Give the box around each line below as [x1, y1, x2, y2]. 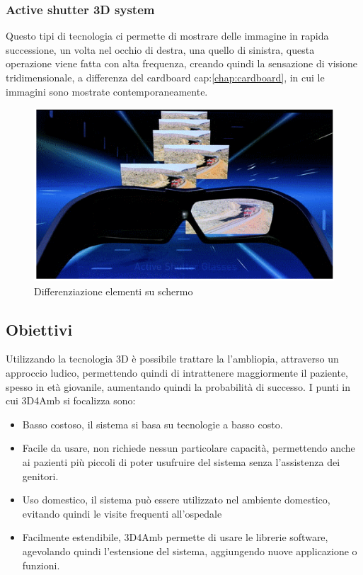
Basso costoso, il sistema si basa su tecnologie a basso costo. [22, 416, 283, 431]
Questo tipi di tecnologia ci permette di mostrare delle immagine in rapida [6, 28, 329, 43]
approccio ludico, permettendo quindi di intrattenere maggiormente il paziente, [6, 365, 349, 380]
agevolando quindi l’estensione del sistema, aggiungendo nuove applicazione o [22, 543, 357, 558]
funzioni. [22, 557, 60, 572]
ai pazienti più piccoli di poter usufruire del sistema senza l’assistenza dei [22, 454, 340, 469]
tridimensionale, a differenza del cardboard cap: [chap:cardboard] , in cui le [6, 70, 325, 84]
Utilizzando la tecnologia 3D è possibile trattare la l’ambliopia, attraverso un [6, 351, 339, 366]
